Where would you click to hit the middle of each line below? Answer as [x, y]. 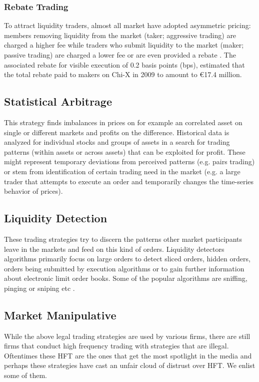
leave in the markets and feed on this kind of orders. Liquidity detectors [114, 249]
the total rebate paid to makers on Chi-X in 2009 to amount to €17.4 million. [123, 74]
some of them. [26, 375]
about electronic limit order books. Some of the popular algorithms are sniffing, [126, 278]
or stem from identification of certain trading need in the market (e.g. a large [122, 171]
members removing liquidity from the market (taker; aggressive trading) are [120, 35]
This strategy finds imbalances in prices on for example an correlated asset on [123, 122]
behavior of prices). [33, 191]
